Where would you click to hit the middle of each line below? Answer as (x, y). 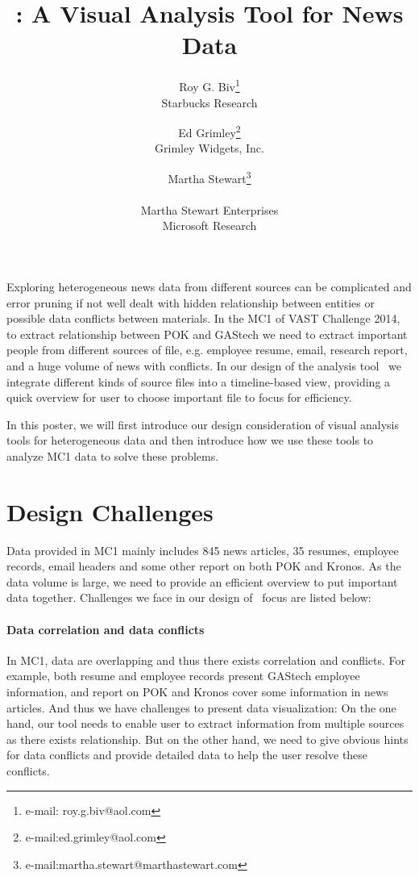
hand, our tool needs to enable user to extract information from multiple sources (205, 723)
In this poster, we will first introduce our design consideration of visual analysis (203, 424)
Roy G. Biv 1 (209, 85)
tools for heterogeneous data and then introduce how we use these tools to (190, 440)
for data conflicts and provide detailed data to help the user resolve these (187, 755)
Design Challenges (110, 511)
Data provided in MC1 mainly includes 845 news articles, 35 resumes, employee (203, 550)
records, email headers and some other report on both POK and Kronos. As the (204, 566)
